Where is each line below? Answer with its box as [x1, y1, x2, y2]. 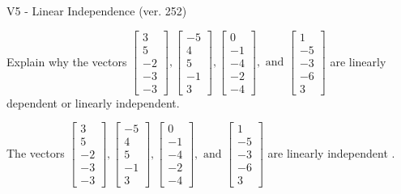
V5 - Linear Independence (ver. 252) [6, 2, 187, 19]
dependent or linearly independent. [6, 94, 180, 111]
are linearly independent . [267, 144, 395, 161]
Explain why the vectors [6, 53, 127, 70]
